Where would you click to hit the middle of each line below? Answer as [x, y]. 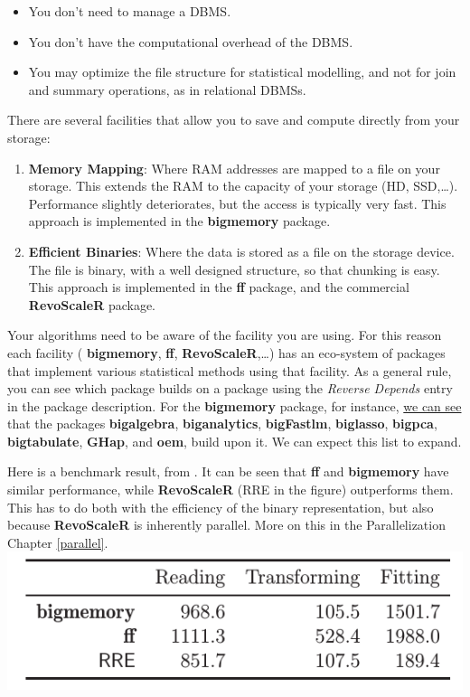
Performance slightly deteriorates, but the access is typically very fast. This [237, 203]
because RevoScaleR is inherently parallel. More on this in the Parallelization [226, 525]
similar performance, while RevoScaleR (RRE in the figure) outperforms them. [230, 490]
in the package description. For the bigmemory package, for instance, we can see [235, 405]
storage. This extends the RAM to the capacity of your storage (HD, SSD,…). [243, 186]
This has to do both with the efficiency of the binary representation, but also [221, 507]
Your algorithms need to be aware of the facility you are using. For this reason [225, 335]
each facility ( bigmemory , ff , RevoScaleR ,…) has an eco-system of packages [226, 352]
